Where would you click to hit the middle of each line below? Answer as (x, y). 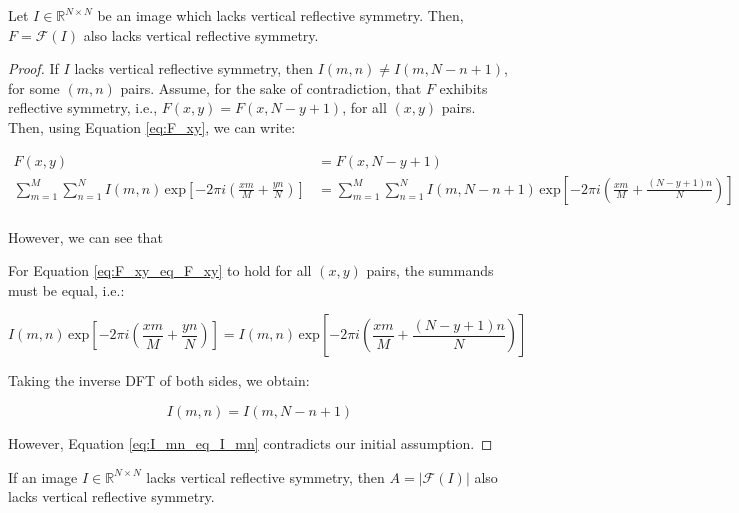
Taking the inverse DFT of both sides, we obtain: (159, 380)
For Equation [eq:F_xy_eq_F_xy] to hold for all (160, 270)
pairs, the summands (430, 270)
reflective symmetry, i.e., (83, 107)
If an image (43, 476)
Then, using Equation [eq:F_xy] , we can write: (152, 126)
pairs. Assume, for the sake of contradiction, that (271, 87)
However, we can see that (85, 236)
